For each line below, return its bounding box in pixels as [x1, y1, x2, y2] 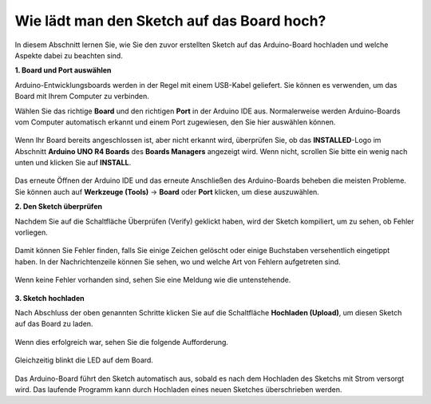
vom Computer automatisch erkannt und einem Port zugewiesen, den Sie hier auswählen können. [14, 117, 336, 127]
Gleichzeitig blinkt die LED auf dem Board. [14, 355, 153, 365]
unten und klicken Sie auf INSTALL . [14, 158, 132, 168]
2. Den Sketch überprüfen [14, 202, 103, 212]
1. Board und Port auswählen [14, 65, 112, 75]
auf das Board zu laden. [14, 319, 93, 329]
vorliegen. [14, 228, 48, 237]
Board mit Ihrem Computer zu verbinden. [14, 92, 149, 101]
